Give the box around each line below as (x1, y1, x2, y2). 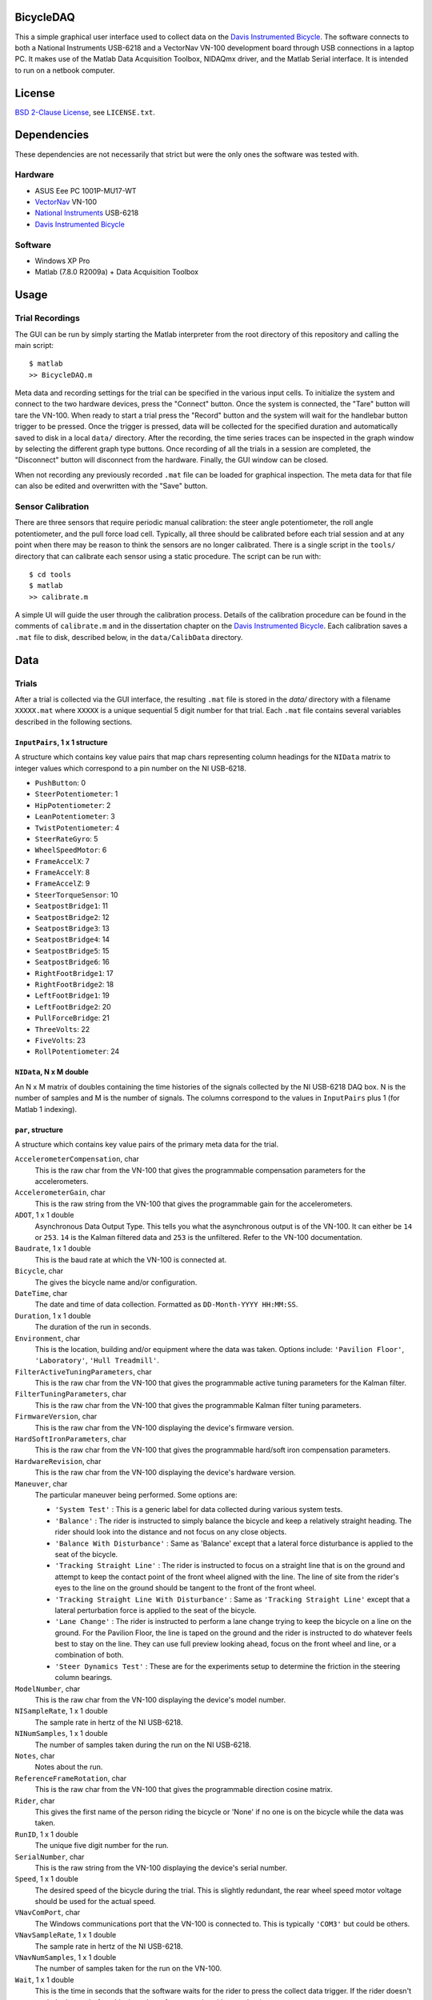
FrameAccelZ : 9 (34, 878, 90, 888)
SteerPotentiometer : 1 (34, 789, 118, 799)
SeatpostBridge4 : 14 (34, 934, 110, 944)
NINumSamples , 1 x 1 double (14, 1729, 108, 1738)
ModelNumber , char (14, 1684, 81, 1694)
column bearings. (54, 1673, 113, 1682)
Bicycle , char (14, 1266, 64, 1276)
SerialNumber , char (14, 1852, 85, 1862)
